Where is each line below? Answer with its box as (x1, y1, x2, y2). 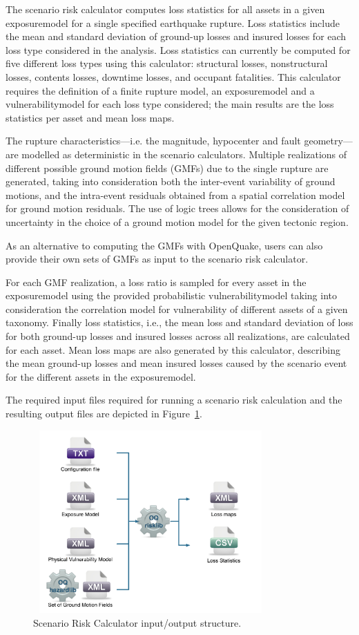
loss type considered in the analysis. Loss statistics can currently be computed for (6, 42, 351, 57)
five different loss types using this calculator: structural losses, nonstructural (6, 56, 328, 70)
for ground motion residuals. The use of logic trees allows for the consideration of (6, 201, 349, 216)
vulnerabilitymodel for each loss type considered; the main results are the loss (6, 97, 334, 111)
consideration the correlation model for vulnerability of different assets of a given (6, 301, 348, 316)
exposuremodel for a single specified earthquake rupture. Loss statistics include (6, 15, 340, 30)
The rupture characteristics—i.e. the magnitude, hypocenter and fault (6, 133, 301, 148)
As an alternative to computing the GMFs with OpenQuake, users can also (6, 238, 323, 252)
